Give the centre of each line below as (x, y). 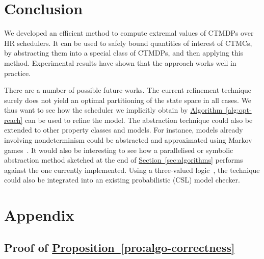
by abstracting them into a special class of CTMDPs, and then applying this (124, 53)
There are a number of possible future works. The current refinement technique (128, 90)
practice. (18, 73)
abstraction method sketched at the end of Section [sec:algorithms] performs (124, 160)
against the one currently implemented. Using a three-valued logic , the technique (132, 170)
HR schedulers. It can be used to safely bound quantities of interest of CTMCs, (128, 43)
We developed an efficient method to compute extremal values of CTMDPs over (129, 33)
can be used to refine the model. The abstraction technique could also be (139, 120)
